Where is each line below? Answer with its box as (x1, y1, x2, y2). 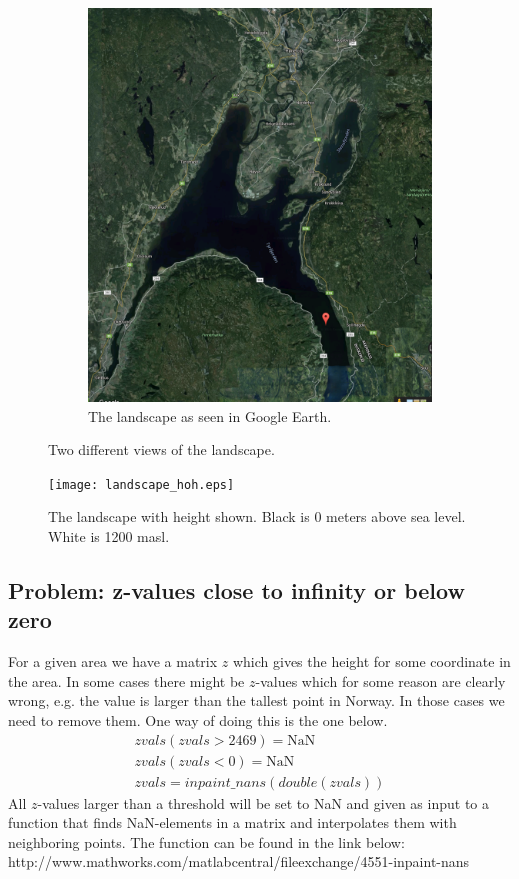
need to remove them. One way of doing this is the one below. (8, 710, 388, 731)
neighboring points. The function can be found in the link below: (8, 831, 405, 852)
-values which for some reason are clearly (255, 670, 506, 691)
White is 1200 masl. (48, 526, 170, 547)
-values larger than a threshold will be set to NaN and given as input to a (37, 792, 489, 813)
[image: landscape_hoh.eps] (48, 477, 235, 492)
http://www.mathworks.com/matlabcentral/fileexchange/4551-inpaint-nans (8, 851, 470, 872)
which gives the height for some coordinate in (232, 651, 511, 672)
